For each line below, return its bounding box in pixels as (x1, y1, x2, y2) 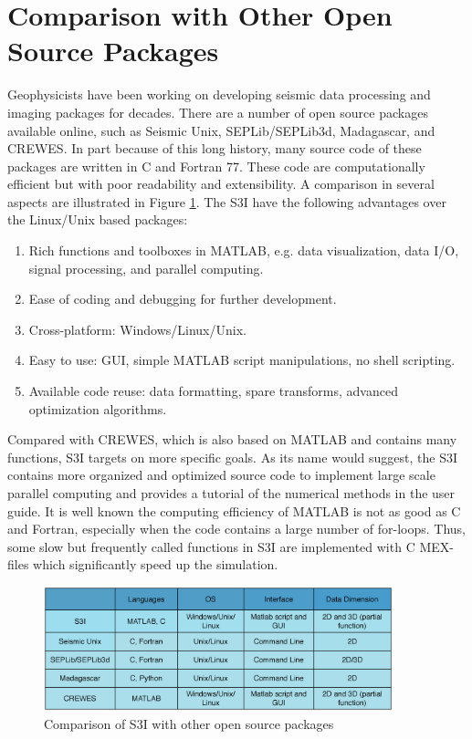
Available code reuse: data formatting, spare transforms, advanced (28, 381, 398, 401)
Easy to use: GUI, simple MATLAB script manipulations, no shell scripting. (28, 350, 456, 369)
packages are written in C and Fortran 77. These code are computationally (7, 156, 425, 175)
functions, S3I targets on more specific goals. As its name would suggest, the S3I (7, 447, 457, 466)
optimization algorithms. (28, 399, 167, 418)
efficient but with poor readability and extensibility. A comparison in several (7, 174, 435, 193)
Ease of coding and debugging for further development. (28, 289, 337, 308)
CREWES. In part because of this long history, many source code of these (7, 139, 422, 158)
